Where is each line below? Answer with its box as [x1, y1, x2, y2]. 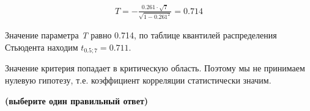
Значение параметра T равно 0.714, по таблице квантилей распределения [5, 29, 277, 41]
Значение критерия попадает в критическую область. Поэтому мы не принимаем [5, 62, 305, 74]
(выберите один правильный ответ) [5, 94, 149, 107]
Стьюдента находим [5, 41, 78, 54]
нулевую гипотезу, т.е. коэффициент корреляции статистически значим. [5, 74, 271, 87]
